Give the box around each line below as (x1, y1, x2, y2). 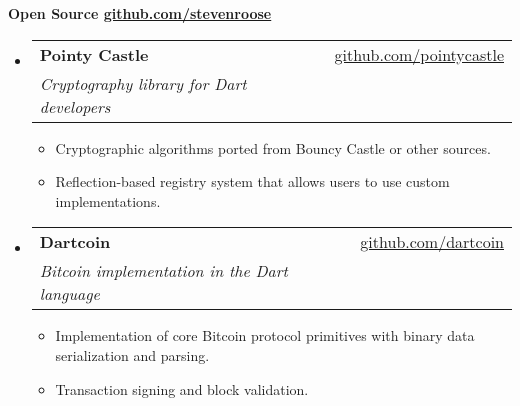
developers (39, 94, 111, 118)
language (39, 282, 100, 306)
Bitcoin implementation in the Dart (39, 259, 288, 283)
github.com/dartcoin (360, 230, 504, 254)
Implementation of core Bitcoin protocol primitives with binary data (55, 325, 475, 346)
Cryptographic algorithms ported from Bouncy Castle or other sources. (55, 137, 491, 158)
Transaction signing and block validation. (55, 378, 309, 399)
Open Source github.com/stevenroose (8, 3, 272, 23)
